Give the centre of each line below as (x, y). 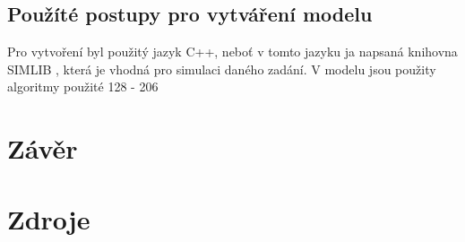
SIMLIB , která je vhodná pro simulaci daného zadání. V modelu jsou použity (222, 69)
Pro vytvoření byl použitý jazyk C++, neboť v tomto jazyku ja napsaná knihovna (232, 52)
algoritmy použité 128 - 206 (83, 86)
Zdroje (49, 218)
